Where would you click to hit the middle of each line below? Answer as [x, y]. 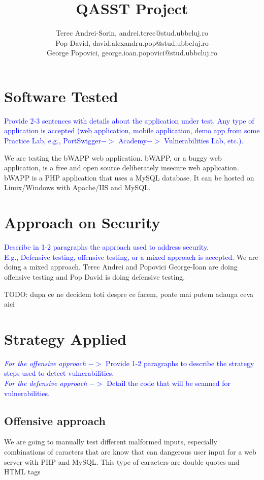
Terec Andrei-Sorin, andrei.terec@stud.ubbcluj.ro [132, 33]
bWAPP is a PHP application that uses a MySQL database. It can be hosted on [129, 177]
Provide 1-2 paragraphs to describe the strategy [180, 363]
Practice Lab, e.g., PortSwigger [53, 141]
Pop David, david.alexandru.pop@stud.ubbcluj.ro [132, 42]
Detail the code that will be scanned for [169, 383]
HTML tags [22, 472]
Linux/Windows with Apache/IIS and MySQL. [77, 187]
